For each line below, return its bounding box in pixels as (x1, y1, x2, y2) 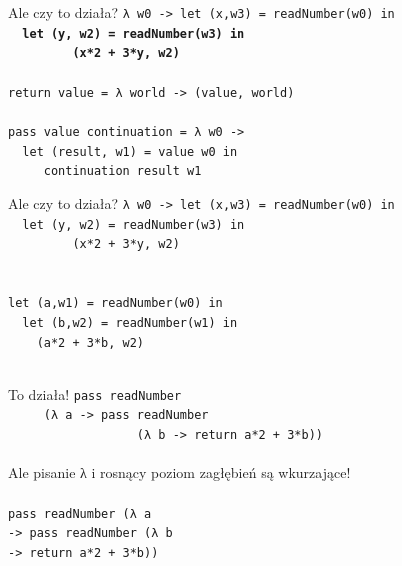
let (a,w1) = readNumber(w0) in (8, 296, 223, 311)
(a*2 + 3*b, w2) (36, 335, 145, 350)
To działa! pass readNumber (8, 383, 182, 404)
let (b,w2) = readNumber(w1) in (22, 315, 238, 330)
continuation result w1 (43, 164, 202, 179)
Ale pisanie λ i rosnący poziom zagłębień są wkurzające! (8, 462, 351, 483)
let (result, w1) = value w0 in (22, 144, 238, 159)
